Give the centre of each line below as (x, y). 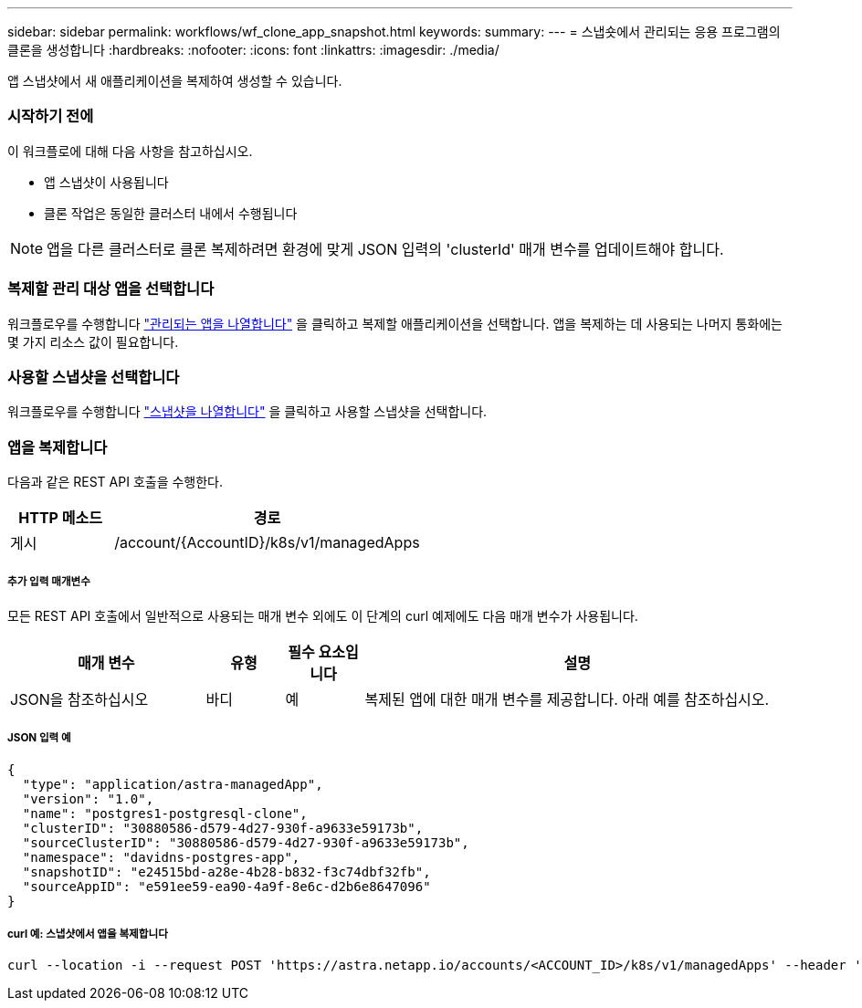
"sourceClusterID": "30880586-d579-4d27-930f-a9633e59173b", (246, 842)
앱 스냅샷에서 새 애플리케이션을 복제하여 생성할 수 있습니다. (175, 81)
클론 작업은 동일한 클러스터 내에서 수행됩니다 (171, 213)
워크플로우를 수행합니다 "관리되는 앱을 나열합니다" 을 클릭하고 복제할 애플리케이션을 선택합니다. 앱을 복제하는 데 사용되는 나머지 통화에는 (395, 323)
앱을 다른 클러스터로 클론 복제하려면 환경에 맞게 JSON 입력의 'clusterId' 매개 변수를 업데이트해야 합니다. (385, 249)
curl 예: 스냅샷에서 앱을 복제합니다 (88, 934)
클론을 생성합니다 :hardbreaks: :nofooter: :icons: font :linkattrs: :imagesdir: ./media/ (253, 50)
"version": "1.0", (88, 798)
